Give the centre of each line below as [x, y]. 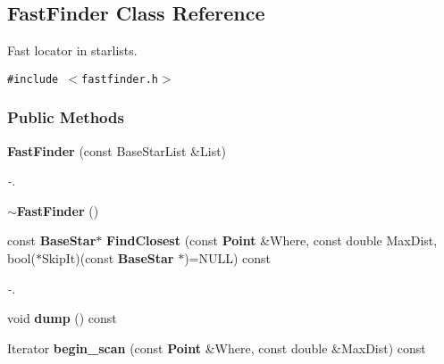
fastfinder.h [120, 79]
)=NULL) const [228, 258]
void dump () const [62, 318]
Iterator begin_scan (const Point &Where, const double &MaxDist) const [217, 347]
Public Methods [66, 117]
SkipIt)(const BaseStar [108, 258]
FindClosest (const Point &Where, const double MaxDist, [272, 240]
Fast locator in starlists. [72, 50]
